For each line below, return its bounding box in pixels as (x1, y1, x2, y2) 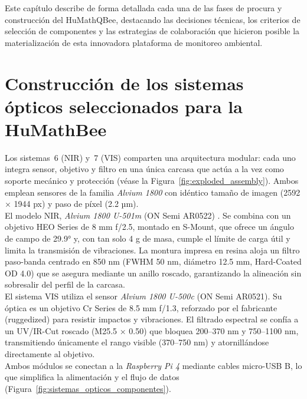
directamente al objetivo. (5, 347, 95, 360)
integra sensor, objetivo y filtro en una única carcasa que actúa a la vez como (5, 163, 284, 175)
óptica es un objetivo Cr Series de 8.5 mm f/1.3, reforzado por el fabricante (5, 301, 277, 314)
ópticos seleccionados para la (5, 94, 243, 118)
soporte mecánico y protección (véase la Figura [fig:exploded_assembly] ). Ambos (5, 174, 299, 187)
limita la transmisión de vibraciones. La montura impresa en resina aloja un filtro (5, 243, 300, 256)
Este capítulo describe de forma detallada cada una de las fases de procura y (5, 2, 282, 14)
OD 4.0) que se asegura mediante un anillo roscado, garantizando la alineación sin (5, 266, 302, 279)
